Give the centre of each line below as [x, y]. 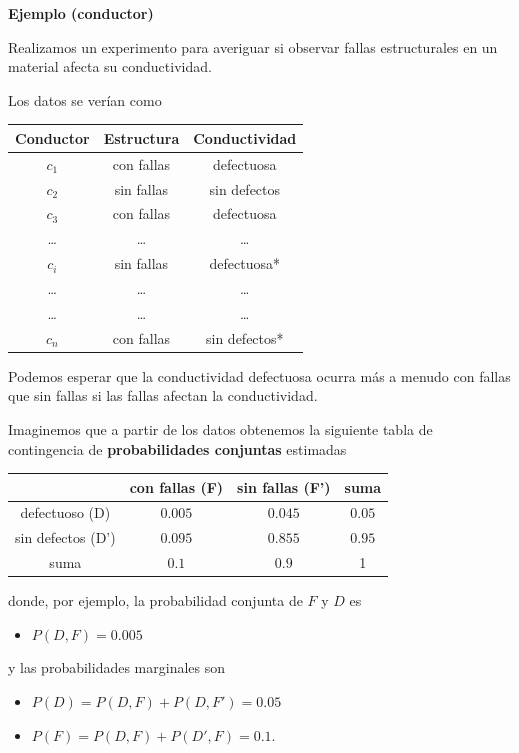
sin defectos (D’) [65, 537]
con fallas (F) [176, 486]
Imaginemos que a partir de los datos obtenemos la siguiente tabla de [220, 428]
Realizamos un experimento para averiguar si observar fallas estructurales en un [253, 46]
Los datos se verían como [85, 99]
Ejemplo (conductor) [81, 13]
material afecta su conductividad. [110, 66]
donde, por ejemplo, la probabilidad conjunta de [155, 600]
